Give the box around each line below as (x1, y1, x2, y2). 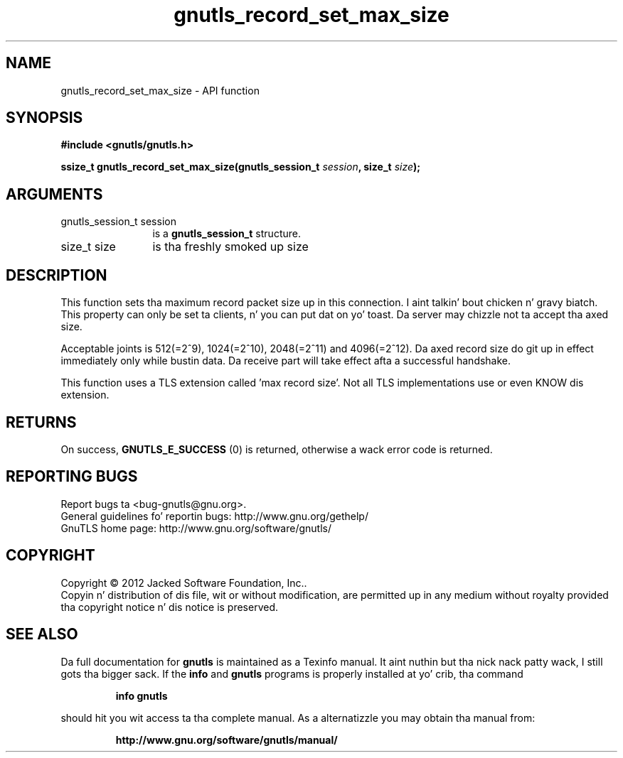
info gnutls (115, 689, 168, 702)
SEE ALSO (6, 625, 78, 644)
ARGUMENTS (6, 185, 103, 203)
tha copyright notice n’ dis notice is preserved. (60, 600, 279, 613)
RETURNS (6, 413, 77, 431)
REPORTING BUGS (6, 467, 138, 486)
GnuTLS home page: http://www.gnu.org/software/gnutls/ (60, 521, 331, 534)
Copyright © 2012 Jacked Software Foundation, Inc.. (60, 576, 307, 589)
